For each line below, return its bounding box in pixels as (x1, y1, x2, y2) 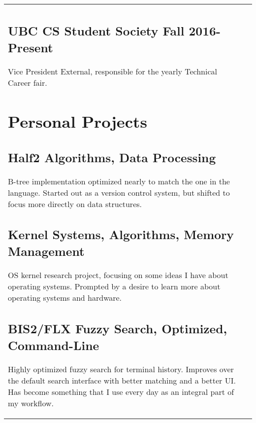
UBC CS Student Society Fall (8, 22, 185, 39)
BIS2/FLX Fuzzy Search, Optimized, (8, 319, 227, 337)
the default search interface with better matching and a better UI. (8, 374, 236, 386)
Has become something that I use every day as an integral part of (8, 386, 234, 397)
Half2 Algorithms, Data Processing (8, 148, 216, 166)
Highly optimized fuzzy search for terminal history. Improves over (8, 363, 234, 375)
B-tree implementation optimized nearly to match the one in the (8, 175, 230, 187)
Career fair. (8, 76, 47, 88)
